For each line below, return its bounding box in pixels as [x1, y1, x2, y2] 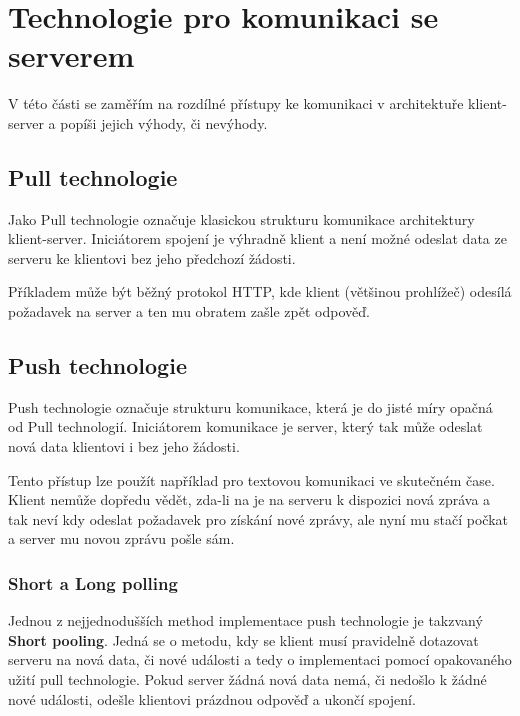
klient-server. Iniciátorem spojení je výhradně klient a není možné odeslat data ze [8, 228, 507, 249]
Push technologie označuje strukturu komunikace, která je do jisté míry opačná [8, 396, 493, 417]
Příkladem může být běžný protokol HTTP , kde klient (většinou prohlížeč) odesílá [8, 281, 512, 302]
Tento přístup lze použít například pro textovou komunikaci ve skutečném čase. [8, 469, 495, 490]
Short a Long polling [8, 570, 178, 595]
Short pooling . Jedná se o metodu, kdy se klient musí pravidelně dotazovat [8, 629, 479, 650]
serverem [8, 35, 135, 76]
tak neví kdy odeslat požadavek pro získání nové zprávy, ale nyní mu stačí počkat [8, 508, 509, 529]
